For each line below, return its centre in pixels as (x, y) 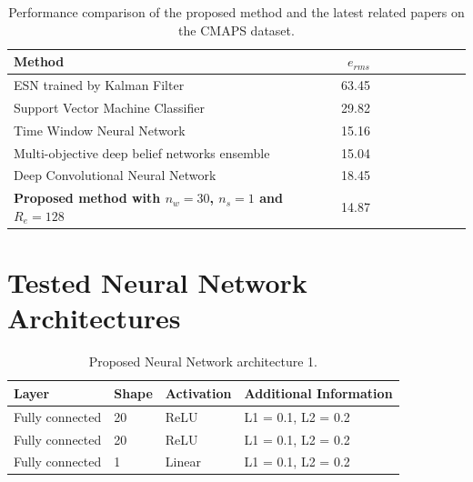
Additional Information (318, 392)
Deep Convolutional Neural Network (115, 175)
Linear (183, 462)
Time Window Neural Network (100, 130)
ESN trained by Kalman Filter (99, 85)
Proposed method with (87, 198)
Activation (198, 392)
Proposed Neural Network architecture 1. (203, 361)
